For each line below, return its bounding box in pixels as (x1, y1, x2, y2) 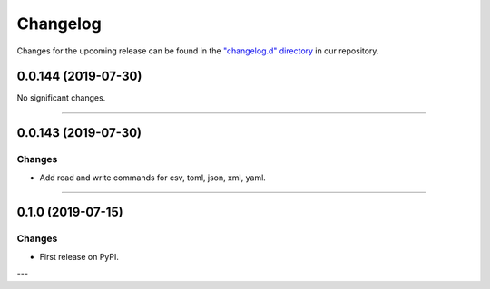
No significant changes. (16, 92, 106, 103)
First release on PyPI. (39, 251, 120, 262)
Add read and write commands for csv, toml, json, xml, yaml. (39, 172, 267, 183)
